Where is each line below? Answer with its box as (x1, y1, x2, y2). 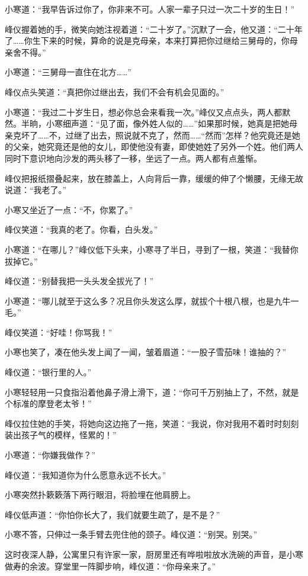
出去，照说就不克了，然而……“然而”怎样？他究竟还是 (90, 128, 292, 141)
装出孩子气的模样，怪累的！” (5, 429, 117, 441)
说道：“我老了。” (5, 184, 67, 196)
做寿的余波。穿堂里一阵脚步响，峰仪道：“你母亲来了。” (5, 559, 216, 572)
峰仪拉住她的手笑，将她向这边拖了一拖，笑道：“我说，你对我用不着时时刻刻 (5, 417, 299, 429)
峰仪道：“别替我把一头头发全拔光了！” (5, 275, 154, 287)
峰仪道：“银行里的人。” (5, 366, 92, 378)
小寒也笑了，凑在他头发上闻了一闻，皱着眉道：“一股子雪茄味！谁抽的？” (5, 346, 287, 358)
